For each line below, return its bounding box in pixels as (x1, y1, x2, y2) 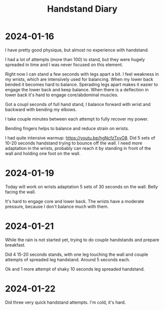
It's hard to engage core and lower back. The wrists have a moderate (5, 198, 144, 204)
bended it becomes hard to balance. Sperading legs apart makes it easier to (5, 82, 158, 87)
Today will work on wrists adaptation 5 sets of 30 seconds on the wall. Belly (5, 184, 158, 189)
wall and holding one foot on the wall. (5, 150, 81, 156)
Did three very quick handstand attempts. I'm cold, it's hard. (5, 299, 126, 305)
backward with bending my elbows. (5, 106, 77, 112)
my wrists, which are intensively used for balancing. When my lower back (5, 76, 153, 82)
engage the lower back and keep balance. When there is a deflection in (5, 86, 149, 92)
